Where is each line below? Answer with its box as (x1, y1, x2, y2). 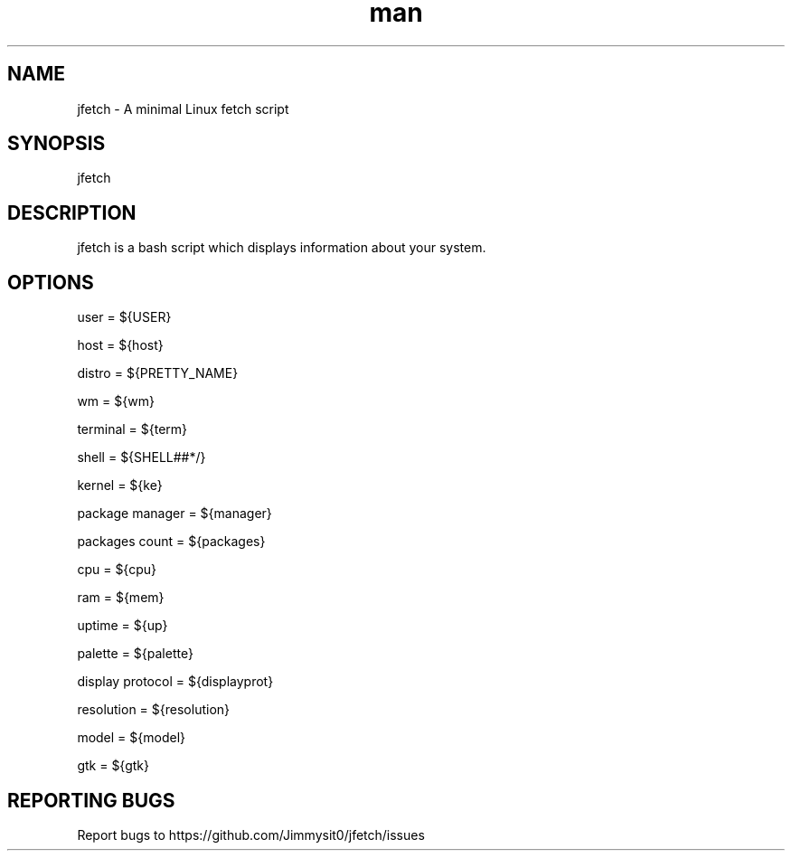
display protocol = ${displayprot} (77, 674, 274, 690)
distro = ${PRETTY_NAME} (77, 365, 239, 382)
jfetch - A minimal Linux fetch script (77, 100, 289, 117)
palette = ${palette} (77, 646, 193, 662)
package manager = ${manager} (77, 505, 272, 522)
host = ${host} (77, 337, 164, 354)
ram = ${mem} (77, 589, 165, 606)
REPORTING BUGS (7, 788, 175, 812)
